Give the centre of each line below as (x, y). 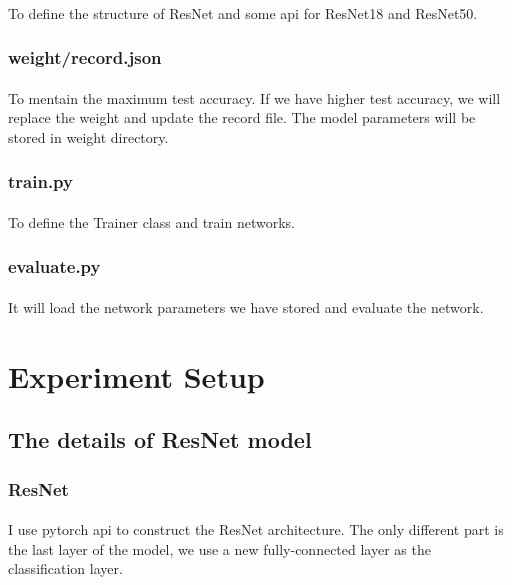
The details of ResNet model (160, 439)
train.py (40, 181)
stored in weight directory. (88, 136)
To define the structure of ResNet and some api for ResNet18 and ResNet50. (243, 12)
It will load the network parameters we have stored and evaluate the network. (246, 306)
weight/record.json (85, 57)
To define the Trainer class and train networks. (151, 221)
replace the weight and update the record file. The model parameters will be (242, 117)
